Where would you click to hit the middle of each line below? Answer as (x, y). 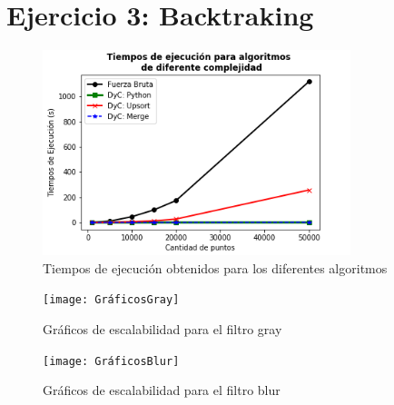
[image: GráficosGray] (111, 300)
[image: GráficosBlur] (111, 361)
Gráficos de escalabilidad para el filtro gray (163, 329)
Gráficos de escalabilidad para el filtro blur (162, 390)
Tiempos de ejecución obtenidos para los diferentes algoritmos (215, 267)
